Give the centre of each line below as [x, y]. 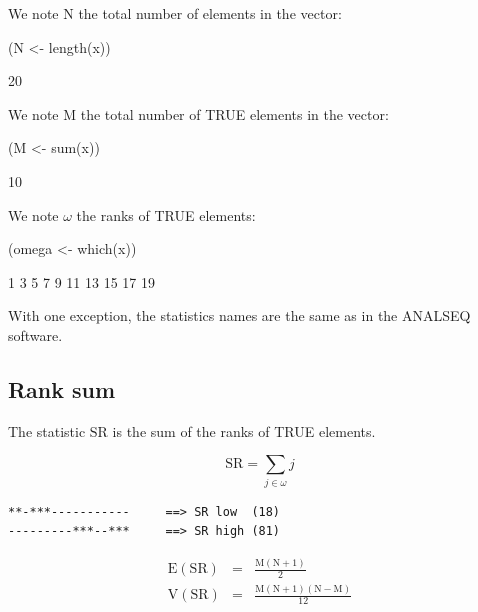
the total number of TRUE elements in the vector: [234, 113]
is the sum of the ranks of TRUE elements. [244, 430]
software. [35, 334]
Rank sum [62, 388]
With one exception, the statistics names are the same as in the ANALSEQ [239, 315]
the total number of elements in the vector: [210, 13]
